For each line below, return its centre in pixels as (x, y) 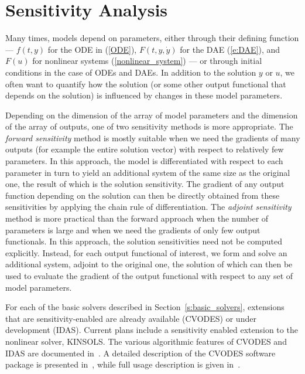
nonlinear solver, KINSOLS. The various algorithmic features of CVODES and (146, 341)
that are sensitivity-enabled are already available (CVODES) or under (131, 318)
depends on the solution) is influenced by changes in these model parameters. (144, 95)
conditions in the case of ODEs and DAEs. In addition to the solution (131, 72)
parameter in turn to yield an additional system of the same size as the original (148, 172)
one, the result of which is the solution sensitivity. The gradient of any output (145, 184)
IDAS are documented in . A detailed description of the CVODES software (140, 353)
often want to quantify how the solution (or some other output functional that (146, 84)
